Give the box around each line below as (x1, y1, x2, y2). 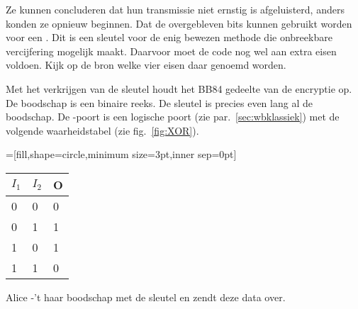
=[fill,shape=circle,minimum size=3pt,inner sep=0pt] (6, 147, 237, 162)
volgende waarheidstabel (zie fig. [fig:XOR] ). (6, 123, 199, 137)
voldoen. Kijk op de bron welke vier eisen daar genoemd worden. (6, 57, 286, 72)
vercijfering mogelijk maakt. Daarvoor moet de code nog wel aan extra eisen (6, 43, 337, 58)
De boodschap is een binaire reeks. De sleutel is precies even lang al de (6, 95, 313, 110)
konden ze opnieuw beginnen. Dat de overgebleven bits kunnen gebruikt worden (6, 16, 352, 30)
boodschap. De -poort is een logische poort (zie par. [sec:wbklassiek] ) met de (6, 109, 340, 124)
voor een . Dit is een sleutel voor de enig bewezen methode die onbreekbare (6, 30, 332, 45)
